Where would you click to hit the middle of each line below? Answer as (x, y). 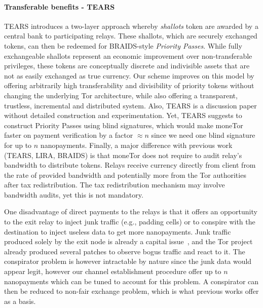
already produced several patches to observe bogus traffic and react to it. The (125, 251)
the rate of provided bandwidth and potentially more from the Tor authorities (125, 175)
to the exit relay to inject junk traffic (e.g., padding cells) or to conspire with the (130, 222)
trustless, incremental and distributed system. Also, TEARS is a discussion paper (130, 105)
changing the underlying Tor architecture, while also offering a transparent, (121, 95)
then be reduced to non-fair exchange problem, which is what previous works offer (131, 291)
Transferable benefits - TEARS (60, 6)
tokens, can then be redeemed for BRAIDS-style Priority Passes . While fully (123, 45)
